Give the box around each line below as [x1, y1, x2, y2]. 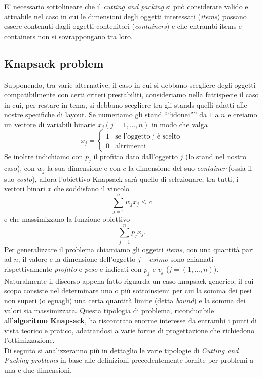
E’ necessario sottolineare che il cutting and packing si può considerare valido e [4, 1, 248, 11]
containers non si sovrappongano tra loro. [4, 30, 133, 41]
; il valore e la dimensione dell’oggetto [18, 254, 136, 264]
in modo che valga [151, 119, 208, 129]
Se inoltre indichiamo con [4, 151, 83, 162]
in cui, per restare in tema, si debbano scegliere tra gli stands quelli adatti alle [4, 99, 247, 110]
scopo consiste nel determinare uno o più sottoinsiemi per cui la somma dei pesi [4, 285, 252, 296]
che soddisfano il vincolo [54, 183, 130, 194]
